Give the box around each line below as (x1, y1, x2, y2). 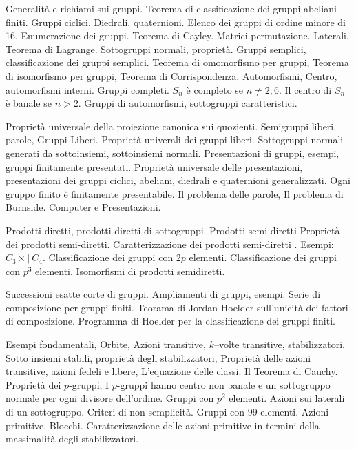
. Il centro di (278, 82, 332, 96)
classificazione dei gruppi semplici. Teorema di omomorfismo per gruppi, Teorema (6, 55, 349, 70)
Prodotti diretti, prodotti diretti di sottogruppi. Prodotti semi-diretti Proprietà (6, 223, 340, 237)
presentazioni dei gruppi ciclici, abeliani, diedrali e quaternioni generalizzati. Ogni (6, 173, 350, 187)
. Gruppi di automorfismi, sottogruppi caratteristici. (78, 96, 297, 110)
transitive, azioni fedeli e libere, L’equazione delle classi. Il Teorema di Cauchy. (6, 364, 338, 378)
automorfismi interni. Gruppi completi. (6, 82, 169, 96)
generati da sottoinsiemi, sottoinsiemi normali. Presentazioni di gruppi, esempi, (6, 145, 339, 160)
